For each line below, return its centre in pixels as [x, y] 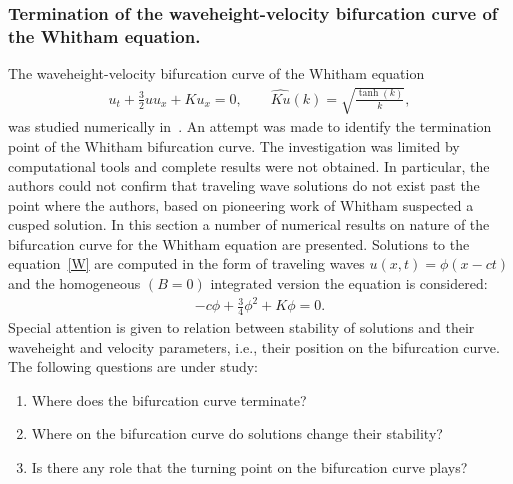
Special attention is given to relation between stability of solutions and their [241, 327]
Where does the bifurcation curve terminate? [169, 399]
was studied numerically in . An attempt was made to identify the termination [250, 126]
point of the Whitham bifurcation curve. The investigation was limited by [234, 145]
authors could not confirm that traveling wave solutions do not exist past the [244, 185]
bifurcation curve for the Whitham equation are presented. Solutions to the [239, 243]
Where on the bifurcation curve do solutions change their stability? [237, 433]
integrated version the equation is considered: [349, 283]
